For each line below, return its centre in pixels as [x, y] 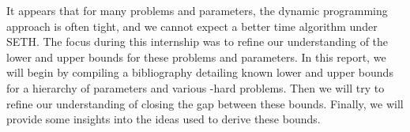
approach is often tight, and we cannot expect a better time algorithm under [192, 26]
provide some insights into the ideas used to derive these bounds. [164, 119]
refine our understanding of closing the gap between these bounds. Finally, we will [205, 103]
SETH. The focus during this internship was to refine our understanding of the [197, 41]
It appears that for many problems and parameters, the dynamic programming [197, 10]
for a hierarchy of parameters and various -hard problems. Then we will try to [196, 87]
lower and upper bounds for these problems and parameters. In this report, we [196, 57]
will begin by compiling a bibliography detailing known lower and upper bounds [200, 72]
